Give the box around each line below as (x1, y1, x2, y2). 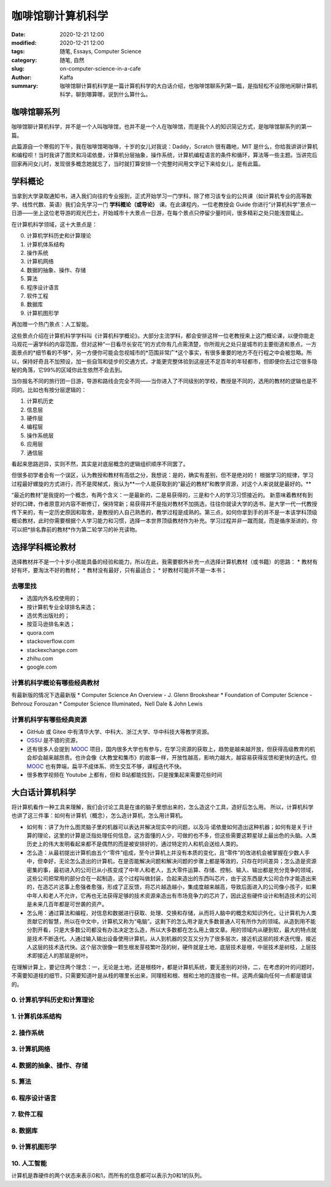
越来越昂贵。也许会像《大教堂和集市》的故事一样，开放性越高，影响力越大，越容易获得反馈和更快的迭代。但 (42, 754, 317, 761)
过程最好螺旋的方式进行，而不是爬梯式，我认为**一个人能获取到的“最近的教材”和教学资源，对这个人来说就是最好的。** (11, 480, 312, 488)
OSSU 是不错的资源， (26, 737, 82, 744)
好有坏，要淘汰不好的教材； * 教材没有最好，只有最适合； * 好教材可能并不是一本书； (11, 567, 227, 574)
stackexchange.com (26, 646, 78, 653)
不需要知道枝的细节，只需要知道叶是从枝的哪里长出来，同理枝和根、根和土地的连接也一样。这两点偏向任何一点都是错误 (11, 972, 312, 979)
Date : (11, 31, 26, 38)
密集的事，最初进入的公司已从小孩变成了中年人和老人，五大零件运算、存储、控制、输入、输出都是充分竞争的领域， (26, 866, 317, 873)
